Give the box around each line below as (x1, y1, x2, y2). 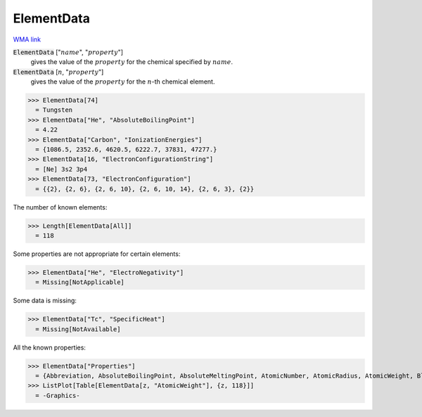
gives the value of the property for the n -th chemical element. (30, 77, 215, 86)
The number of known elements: (13, 203, 108, 211)
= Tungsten (35, 106, 73, 114)
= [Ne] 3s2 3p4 (35, 165, 88, 173)
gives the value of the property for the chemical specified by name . (30, 58, 234, 66)
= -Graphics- (35, 391, 80, 399)
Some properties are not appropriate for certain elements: (13, 250, 181, 258)
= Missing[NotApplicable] (35, 278, 124, 286)
